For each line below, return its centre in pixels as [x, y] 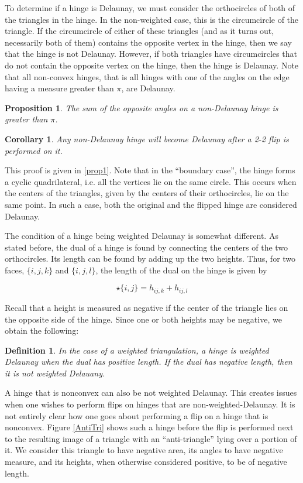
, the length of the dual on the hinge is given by [181, 270]
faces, [15, 270]
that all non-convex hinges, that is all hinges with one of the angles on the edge [147, 76]
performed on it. [34, 150]
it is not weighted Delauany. [55, 373]
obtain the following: [42, 330]
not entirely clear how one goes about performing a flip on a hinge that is [137, 415]
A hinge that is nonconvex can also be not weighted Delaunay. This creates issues [151, 393]
